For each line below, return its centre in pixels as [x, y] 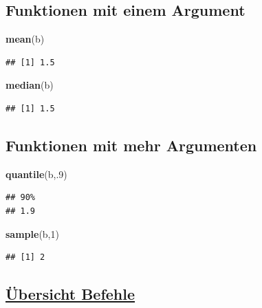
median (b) [30, 85]
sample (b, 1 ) [32, 233]
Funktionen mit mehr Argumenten [131, 145]
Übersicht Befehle [70, 294]
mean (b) [25, 39]
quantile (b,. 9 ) [36, 174]
